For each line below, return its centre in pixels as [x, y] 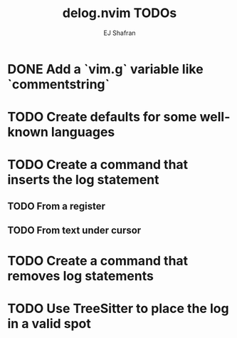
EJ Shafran [120, 33]
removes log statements [81, 276]
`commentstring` [59, 84]
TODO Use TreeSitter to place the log [118, 309]
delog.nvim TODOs [120, 13]
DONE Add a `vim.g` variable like [106, 69]
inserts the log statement [83, 180]
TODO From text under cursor [74, 231]
